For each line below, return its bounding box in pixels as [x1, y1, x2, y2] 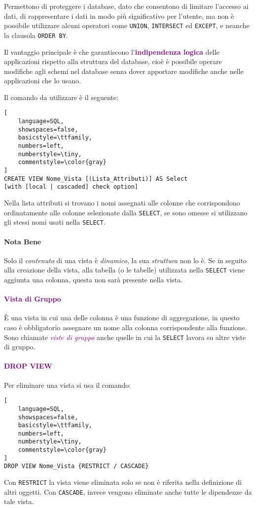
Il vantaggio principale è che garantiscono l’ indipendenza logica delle [4, 46, 219, 57]
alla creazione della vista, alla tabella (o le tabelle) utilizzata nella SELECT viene [4, 265, 245, 275]
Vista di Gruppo [4, 294, 61, 304]
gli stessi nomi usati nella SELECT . [4, 217, 106, 227]
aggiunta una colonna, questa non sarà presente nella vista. [4, 274, 183, 284]
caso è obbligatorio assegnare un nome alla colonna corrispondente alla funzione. [4, 322, 247, 332]
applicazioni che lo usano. [4, 75, 81, 86]
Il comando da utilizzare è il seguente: [4, 92, 118, 102]
